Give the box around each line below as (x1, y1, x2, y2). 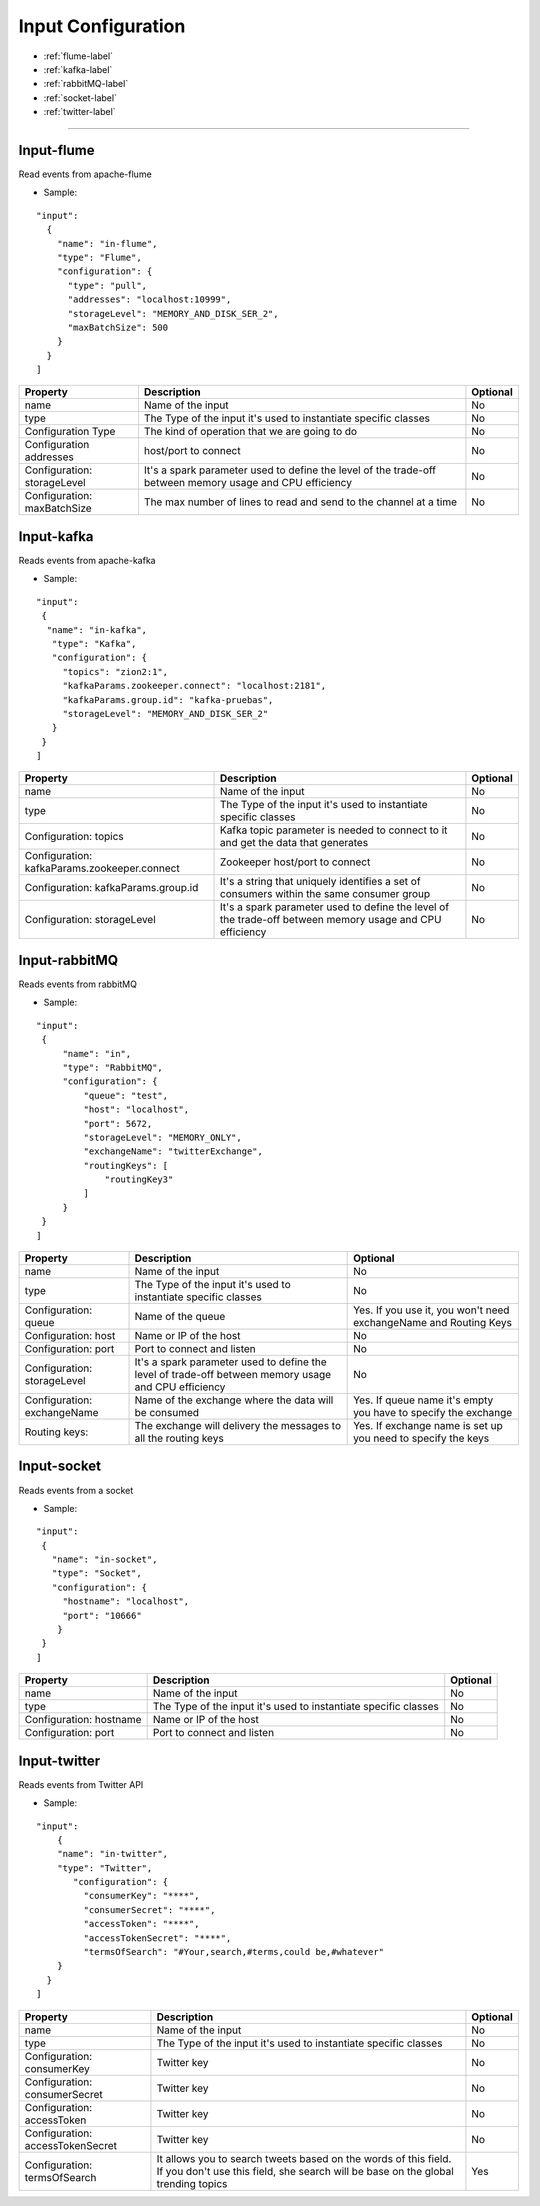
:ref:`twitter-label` (43, 106, 116, 118)
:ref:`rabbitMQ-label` (43, 78, 129, 90)
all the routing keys (134, 1431, 224, 1445)
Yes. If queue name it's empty (353, 1393, 494, 1407)
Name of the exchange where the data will (134, 1393, 334, 1407)
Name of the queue (134, 1310, 226, 1324)
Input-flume (18, 141, 95, 159)
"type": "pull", (67, 280, 148, 291)
